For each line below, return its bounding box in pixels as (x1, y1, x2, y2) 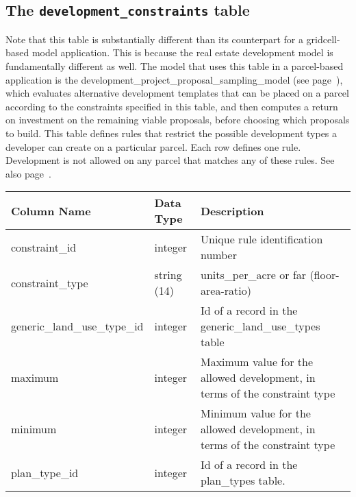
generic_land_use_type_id (11, 318, 144, 335)
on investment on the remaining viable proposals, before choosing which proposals (5, 112, 350, 127)
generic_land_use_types (201, 318, 320, 335)
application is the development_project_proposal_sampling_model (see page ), (5, 72, 343, 86)
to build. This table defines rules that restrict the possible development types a (5, 125, 338, 140)
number (201, 247, 237, 263)
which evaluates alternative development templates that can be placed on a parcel (5, 86, 349, 100)
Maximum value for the (201, 354, 314, 370)
